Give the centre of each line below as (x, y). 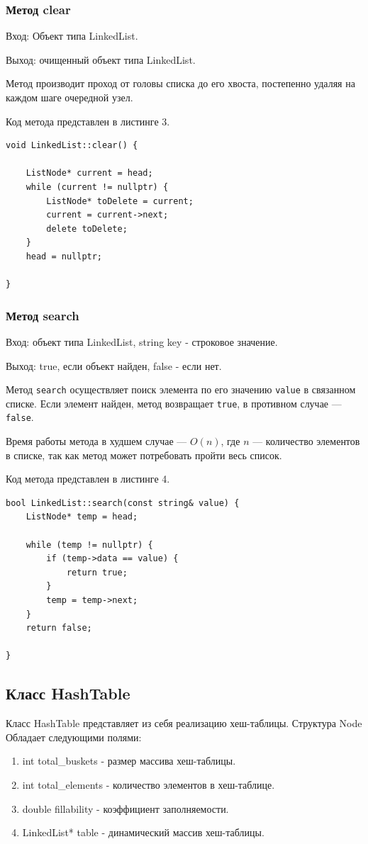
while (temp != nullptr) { (89, 545)
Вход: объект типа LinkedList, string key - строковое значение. (142, 341)
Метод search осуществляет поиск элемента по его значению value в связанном (181, 389)
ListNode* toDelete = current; (120, 201)
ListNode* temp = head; (82, 517)
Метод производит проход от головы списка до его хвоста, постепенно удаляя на (180, 83)
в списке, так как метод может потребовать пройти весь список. (144, 455)
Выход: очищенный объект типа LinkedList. (101, 59)
